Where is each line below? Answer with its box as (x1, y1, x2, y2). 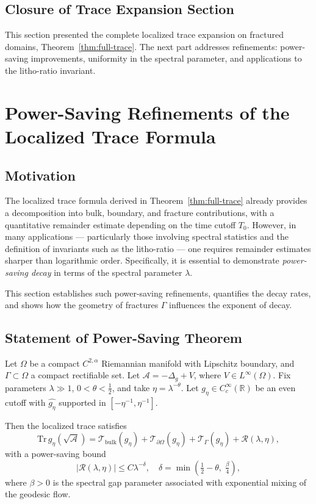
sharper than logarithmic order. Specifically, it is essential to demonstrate (5, 254, 279, 267)
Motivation (5, 165, 76, 184)
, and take (112, 381, 150, 394)
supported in (59, 395, 106, 408)
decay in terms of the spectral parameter (31, 265, 182, 278)
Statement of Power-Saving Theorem (5, 328, 242, 347)
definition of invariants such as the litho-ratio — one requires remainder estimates (5, 242, 311, 254)
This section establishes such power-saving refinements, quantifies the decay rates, (5, 286, 311, 299)
